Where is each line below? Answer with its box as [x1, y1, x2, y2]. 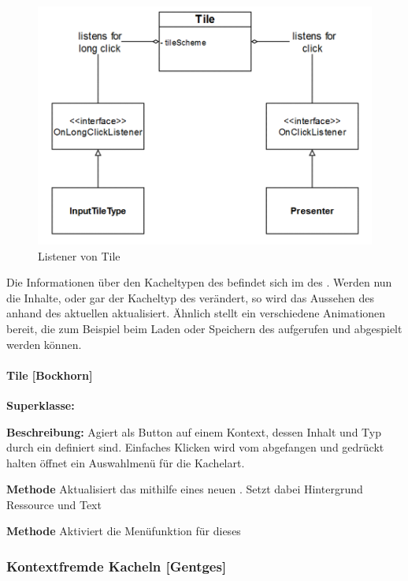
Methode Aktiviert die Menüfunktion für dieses [6, 523, 241, 539]
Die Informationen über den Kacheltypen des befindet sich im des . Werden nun [6, 274, 392, 290]
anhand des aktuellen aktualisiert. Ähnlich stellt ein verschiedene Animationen [6, 305, 386, 321]
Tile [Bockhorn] [6, 366, 93, 383]
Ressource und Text [6, 496, 102, 512]
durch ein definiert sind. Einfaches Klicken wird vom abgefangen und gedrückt [6, 439, 384, 455]
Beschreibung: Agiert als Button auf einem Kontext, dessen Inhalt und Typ [6, 423, 381, 440]
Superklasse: [6, 396, 75, 413]
